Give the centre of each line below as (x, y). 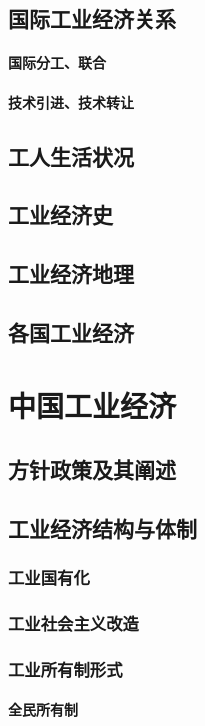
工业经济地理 (71, 273)
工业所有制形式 (65, 668)
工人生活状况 (71, 155)
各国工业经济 (71, 331)
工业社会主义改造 (73, 622)
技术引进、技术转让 (71, 101)
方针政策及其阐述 (92, 469)
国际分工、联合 (57, 62)
